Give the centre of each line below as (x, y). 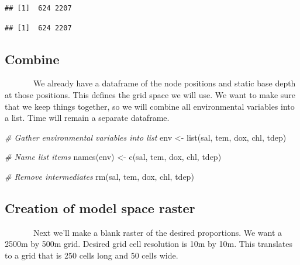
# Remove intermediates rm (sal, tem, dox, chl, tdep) (99, 176)
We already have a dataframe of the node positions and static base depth (164, 83)
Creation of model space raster (100, 208)
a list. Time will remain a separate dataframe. (87, 118)
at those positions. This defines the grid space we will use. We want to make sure (150, 94)
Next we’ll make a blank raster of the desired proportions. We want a (158, 232)
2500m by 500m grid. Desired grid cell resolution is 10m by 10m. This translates (149, 244)
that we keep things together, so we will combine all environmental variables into (150, 106)
